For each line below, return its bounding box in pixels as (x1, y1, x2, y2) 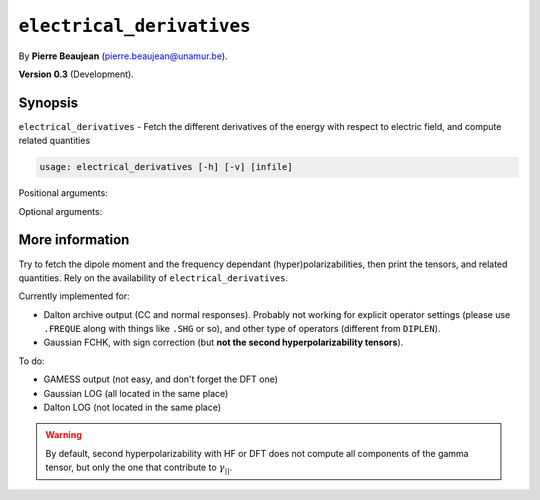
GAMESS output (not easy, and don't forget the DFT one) (43, 373, 279, 385)
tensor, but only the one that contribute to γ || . (45, 461, 233, 475)
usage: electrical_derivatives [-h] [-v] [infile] (39, 161, 294, 173)
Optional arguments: (18, 205, 103, 217)
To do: (18, 355, 45, 367)
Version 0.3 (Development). (18, 68, 134, 80)
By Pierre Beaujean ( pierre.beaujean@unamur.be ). (18, 50, 229, 62)
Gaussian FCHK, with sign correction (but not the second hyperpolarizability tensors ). (43, 336, 404, 349)
